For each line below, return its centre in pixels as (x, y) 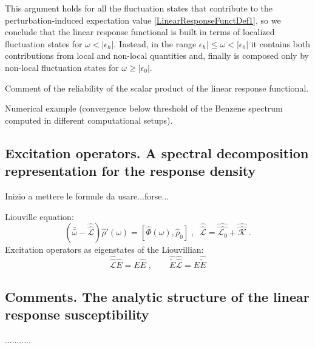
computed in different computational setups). (89, 120)
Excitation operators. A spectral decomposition (157, 152)
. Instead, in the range (155, 43)
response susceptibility (77, 314)
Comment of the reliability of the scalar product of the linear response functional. (157, 88)
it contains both (281, 43)
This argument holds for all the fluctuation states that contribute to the (139, 8)
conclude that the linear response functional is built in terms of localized (140, 32)
